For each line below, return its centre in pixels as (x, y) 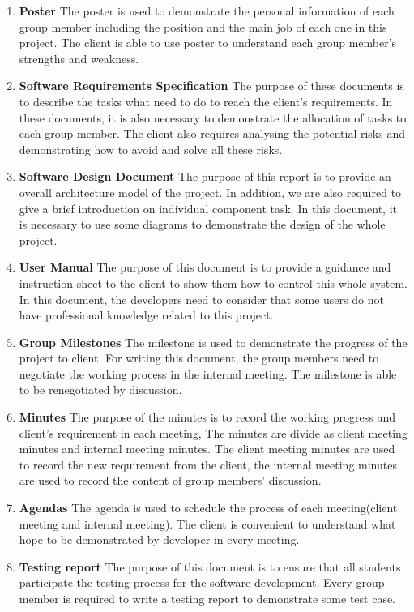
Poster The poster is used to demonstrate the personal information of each (207, 11)
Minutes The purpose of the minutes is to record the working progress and (207, 417)
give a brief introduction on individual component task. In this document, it (208, 208)
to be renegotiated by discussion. (100, 389)
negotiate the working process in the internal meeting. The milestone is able (208, 373)
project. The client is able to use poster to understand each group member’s (208, 43)
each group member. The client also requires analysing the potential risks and (212, 133)
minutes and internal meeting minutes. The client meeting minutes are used (207, 449)
